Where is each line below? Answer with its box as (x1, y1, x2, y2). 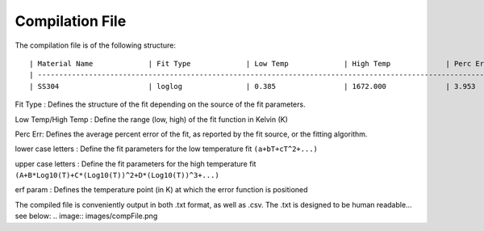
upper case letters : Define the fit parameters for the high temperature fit (15, 158, 257, 169)
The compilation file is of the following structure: (15, 40, 177, 50)
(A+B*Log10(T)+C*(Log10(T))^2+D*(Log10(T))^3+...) (15, 170, 219, 180)
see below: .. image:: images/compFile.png (15, 211, 158, 221)
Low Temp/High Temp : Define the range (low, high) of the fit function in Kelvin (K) (15, 114, 288, 124)
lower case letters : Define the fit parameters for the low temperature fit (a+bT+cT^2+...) (15, 144, 319, 153)
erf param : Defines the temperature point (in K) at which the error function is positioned (15, 185, 308, 195)
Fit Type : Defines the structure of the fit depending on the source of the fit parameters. (15, 99, 306, 109)
